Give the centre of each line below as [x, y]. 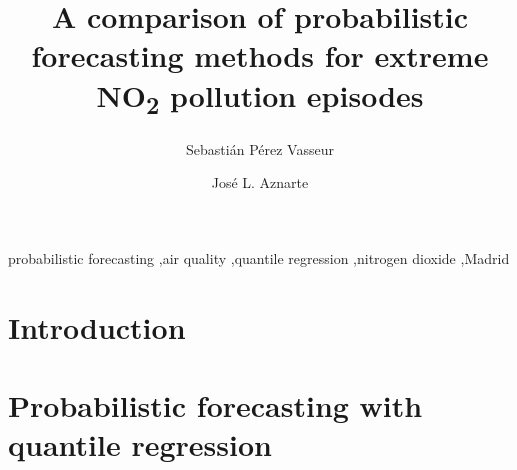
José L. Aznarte [260, 182]
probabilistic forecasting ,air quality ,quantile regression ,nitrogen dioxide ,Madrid [259, 257]
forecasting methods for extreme [260, 55]
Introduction [97, 326]
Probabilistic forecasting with [215, 404]
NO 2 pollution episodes [260, 97]
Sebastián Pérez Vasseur [260, 148]
